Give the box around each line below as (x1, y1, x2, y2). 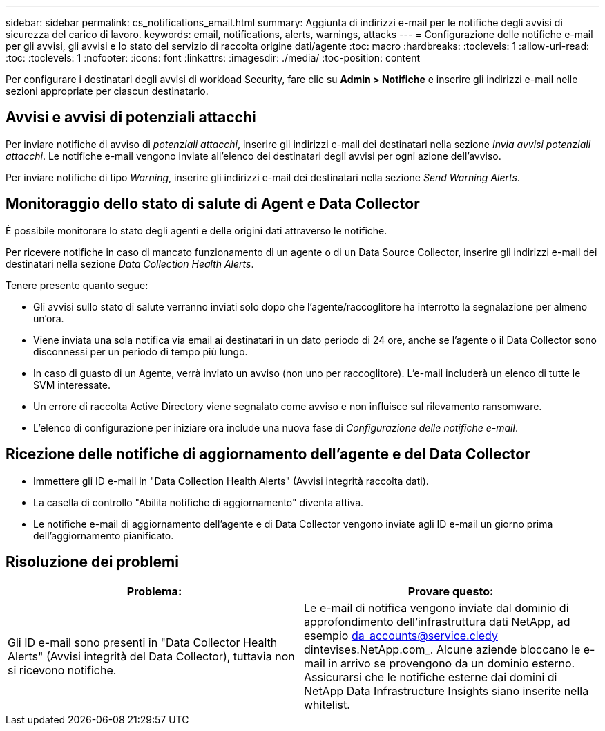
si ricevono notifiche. (8, 663, 117, 678)
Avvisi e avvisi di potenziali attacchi (6, 109, 256, 127)
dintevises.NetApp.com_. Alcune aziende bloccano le (304, 642, 581, 657)
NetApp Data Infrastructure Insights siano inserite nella (304, 684, 589, 698)
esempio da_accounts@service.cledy (304, 629, 498, 643)
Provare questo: (407, 584, 494, 599)
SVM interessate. (33, 378, 111, 391)
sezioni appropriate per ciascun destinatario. (6, 85, 209, 97)
